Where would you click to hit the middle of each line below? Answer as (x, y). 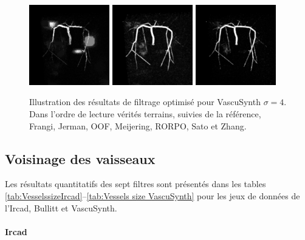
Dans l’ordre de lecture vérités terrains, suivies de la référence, (145, 114)
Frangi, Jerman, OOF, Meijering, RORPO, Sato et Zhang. (138, 125)
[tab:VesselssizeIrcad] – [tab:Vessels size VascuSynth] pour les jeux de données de (152, 196)
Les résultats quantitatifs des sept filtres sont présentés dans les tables (135, 184)
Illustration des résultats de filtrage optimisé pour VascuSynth (145, 102)
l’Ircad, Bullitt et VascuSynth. (61, 207)
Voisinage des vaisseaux (80, 158)
